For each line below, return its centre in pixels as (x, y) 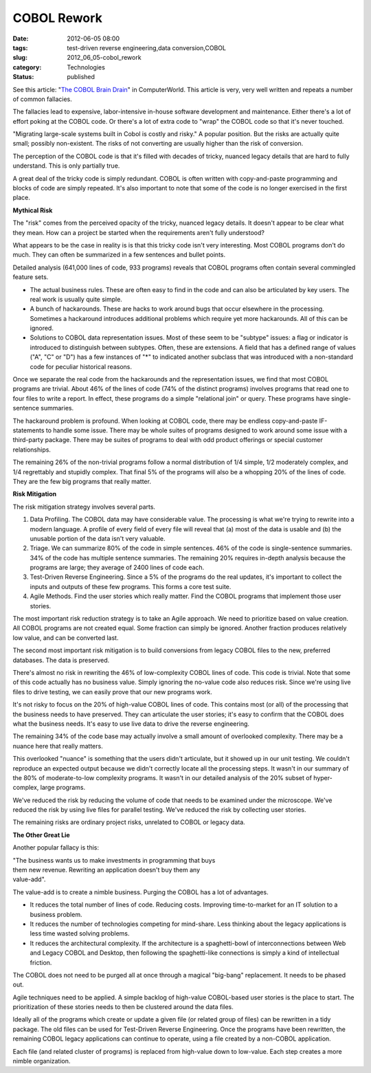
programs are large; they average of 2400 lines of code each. (117, 568)
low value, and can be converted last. (66, 638)
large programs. (63, 788)
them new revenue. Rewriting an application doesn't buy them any (106, 870)
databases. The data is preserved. (61, 660)
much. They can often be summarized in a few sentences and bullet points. (119, 255)
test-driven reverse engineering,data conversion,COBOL (147, 47)
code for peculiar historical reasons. (81, 366)
